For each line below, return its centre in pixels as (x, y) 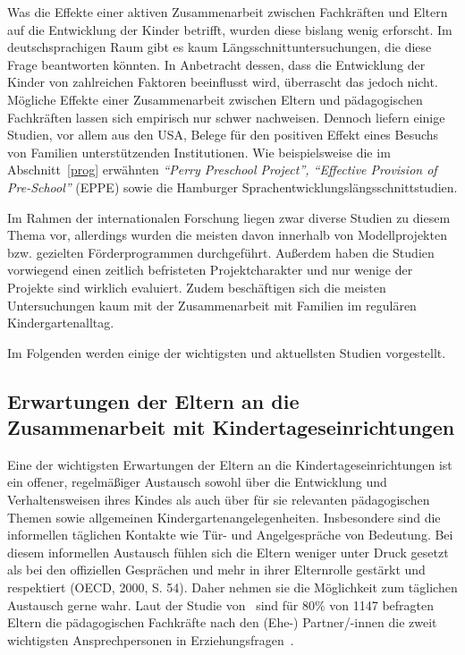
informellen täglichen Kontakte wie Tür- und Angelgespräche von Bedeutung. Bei (230, 535)
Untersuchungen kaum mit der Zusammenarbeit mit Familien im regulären (212, 305)
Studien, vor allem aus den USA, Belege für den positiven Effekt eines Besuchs (223, 135)
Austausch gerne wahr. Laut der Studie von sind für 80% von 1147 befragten (221, 604)
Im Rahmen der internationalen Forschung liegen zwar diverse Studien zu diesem (229, 217)
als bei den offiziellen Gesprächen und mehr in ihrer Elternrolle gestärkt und (216, 570)
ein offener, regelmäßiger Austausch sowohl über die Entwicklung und (197, 482)
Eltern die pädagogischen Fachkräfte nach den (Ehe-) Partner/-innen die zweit (222, 622)
